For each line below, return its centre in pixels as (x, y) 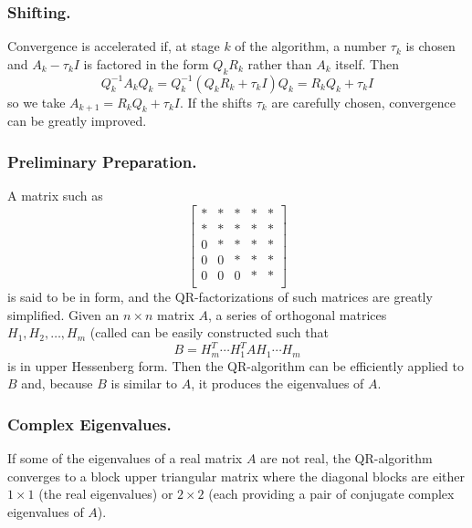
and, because (57, 383)
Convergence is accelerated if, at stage (114, 46)
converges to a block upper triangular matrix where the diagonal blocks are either (236, 476)
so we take (37, 102)
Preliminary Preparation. (102, 161)
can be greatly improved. (77, 121)
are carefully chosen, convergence (363, 102)
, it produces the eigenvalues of (278, 383)
